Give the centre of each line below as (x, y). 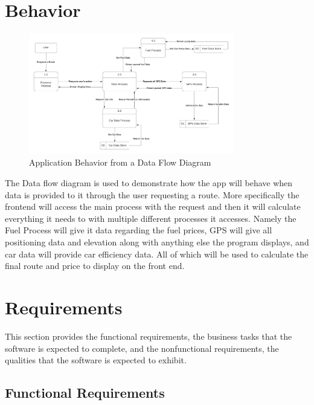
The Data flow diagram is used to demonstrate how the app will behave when (149, 183)
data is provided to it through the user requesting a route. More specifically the (152, 194)
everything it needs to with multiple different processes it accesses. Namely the (151, 218)
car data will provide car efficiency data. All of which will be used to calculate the (157, 254)
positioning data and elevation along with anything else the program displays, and (157, 242)
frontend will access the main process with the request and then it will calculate (153, 206)
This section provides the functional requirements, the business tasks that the (149, 336)
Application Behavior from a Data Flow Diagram (120, 162)
